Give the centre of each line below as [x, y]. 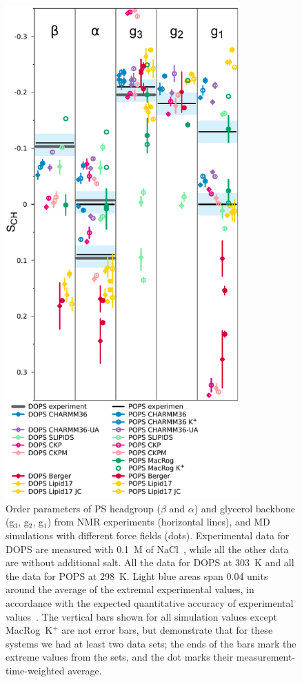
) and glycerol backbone [244, 508]
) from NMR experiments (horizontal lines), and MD [159, 522]
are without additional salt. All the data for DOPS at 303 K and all [150, 562]
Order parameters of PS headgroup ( [83, 508]
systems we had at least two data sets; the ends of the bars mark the [151, 643]
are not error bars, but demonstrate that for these [167, 630]
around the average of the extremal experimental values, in [130, 589]
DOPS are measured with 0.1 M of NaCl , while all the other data [147, 549]
